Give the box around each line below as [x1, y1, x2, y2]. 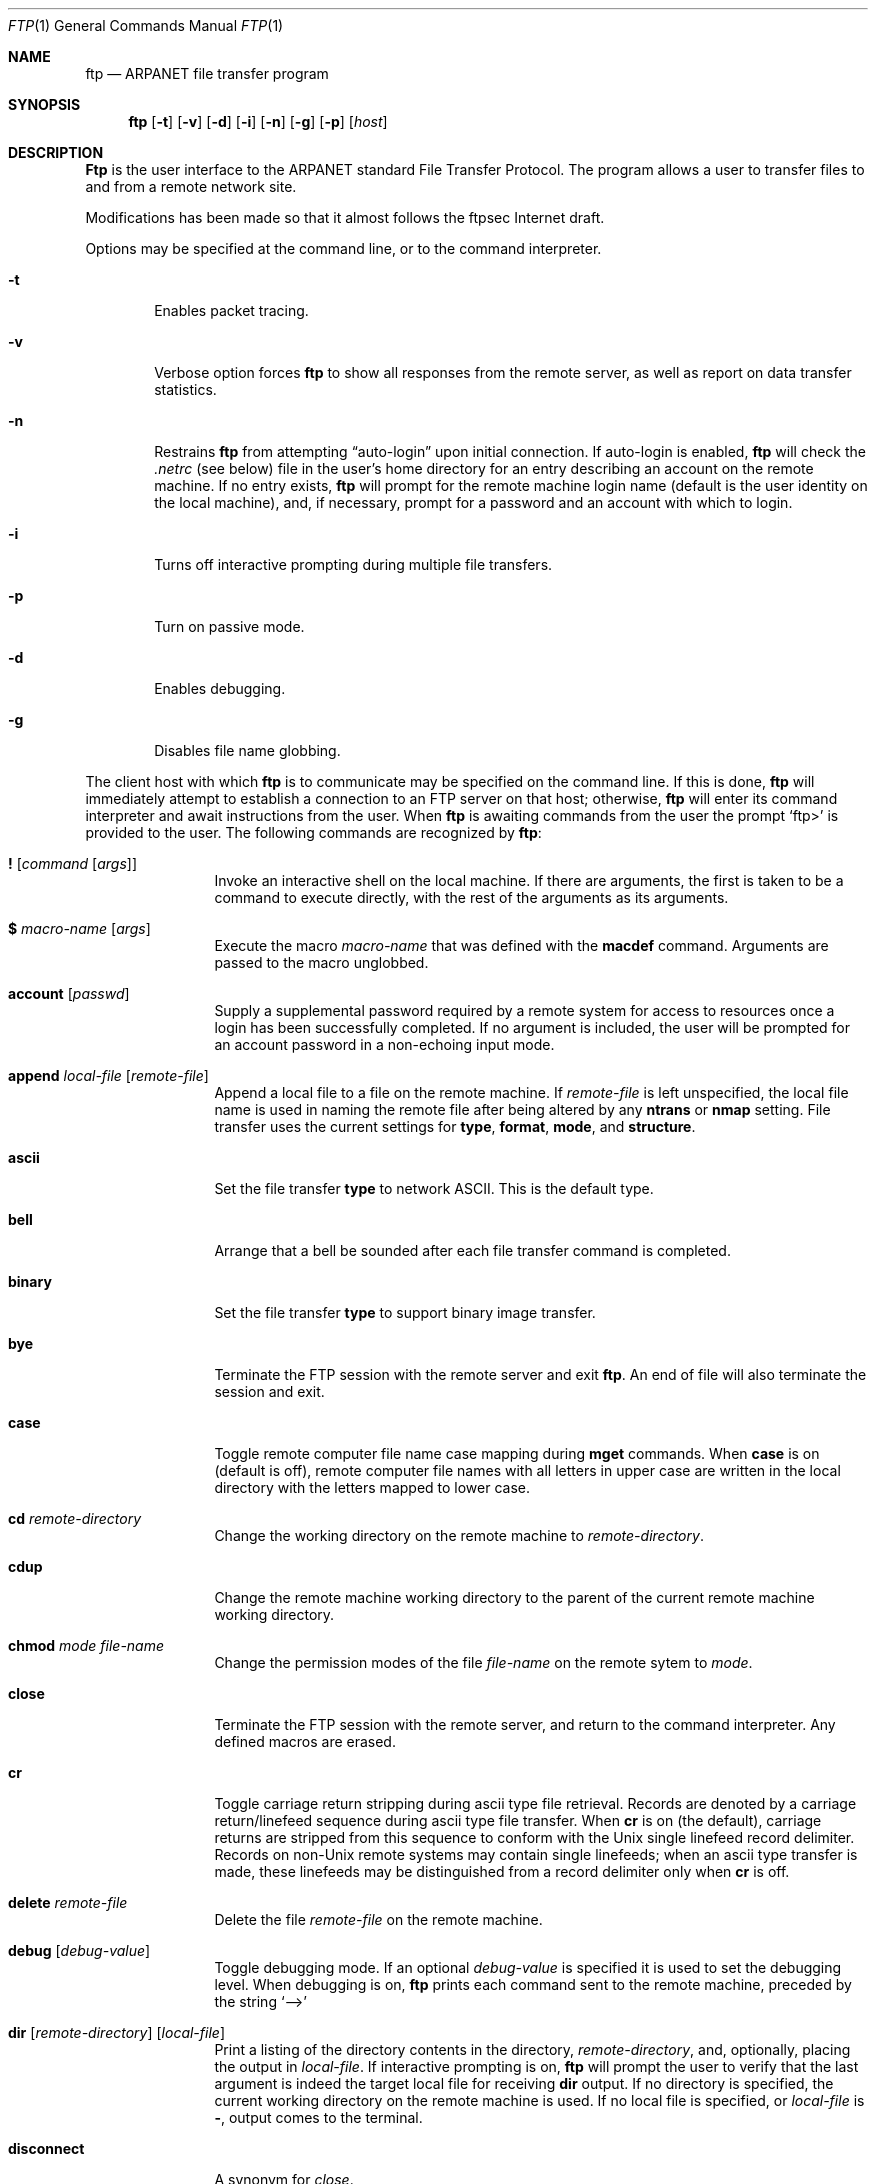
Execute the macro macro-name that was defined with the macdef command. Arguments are [214, 937, 829, 954]
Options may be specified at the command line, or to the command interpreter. [85, 240, 602, 257]
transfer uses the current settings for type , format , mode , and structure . [214, 1118, 696, 1135]
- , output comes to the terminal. [214, 2109, 423, 2126]
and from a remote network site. [85, 178, 297, 195]
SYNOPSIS [8, 96, 81, 113]
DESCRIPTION [8, 144, 104, 161]
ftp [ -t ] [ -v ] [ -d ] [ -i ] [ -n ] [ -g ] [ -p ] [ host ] [128, 113, 388, 130]
